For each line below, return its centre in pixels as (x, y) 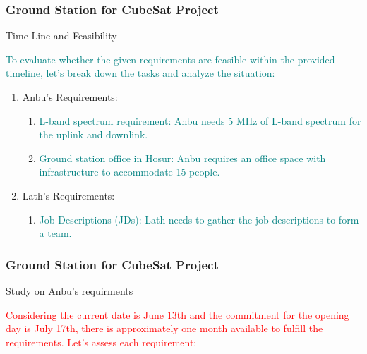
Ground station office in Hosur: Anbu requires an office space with (182, 158)
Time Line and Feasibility (61, 36)
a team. (55, 233)
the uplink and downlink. (94, 134)
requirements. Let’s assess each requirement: (101, 342)
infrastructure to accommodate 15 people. (130, 172)
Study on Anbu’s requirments (70, 290)
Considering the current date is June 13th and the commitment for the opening (178, 314)
